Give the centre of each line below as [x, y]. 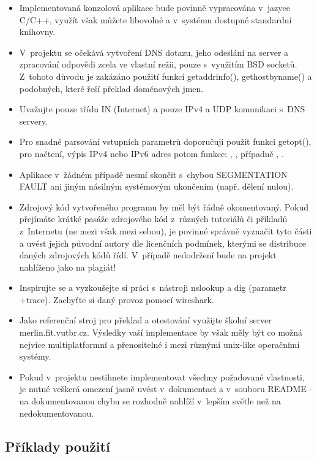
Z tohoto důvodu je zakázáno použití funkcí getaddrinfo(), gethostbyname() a [166, 76]
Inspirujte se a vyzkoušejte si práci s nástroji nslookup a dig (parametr [153, 287]
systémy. [35, 356]
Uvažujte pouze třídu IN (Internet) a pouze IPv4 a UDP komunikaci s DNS [162, 109]
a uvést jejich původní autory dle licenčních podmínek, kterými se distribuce [163, 243]
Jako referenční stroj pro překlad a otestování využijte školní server [145, 320]
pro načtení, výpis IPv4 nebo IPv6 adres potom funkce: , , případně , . [151, 153]
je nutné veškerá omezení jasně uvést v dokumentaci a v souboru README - [166, 389]
